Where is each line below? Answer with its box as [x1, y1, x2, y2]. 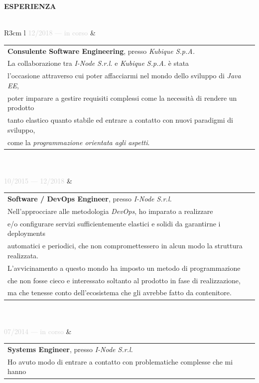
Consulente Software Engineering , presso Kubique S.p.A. [7, 45, 195, 56]
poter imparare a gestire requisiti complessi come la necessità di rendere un [7, 92, 237, 103]
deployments [7, 228, 45, 238]
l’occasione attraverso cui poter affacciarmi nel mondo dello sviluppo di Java [7, 70, 241, 81]
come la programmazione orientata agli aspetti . [7, 137, 150, 147]
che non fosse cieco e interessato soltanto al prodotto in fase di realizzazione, [7, 275, 241, 285]
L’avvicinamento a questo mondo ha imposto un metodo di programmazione [7, 262, 241, 273]
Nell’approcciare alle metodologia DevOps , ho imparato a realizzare [7, 206, 213, 216]
